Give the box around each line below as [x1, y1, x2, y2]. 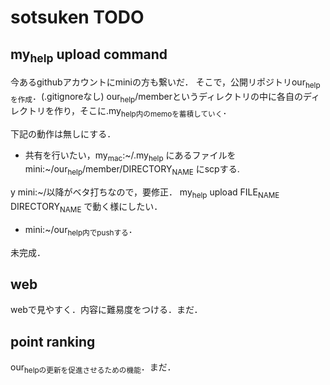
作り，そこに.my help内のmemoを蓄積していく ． [53, 104, 232, 119]
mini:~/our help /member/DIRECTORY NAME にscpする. [24, 163, 240, 178]
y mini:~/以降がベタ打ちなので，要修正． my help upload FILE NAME [10, 186, 280, 200]
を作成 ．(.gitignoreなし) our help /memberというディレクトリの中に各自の [10, 90, 303, 105]
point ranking [10, 333, 96, 350]
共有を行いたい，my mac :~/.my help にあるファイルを [24, 149, 237, 163]
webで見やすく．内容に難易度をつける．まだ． [10, 304, 203, 316]
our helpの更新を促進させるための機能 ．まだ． [10, 361, 177, 375]
